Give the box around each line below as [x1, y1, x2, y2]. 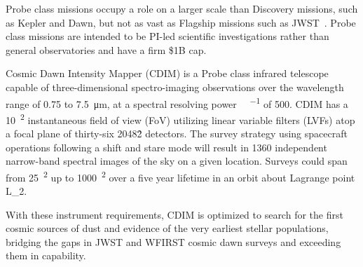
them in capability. [6, 248, 86, 263]
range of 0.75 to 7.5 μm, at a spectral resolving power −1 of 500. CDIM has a [6, 94, 348, 111]
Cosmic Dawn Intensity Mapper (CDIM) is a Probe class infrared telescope [6, 66, 329, 81]
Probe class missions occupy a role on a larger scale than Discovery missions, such [6, 1, 358, 15]
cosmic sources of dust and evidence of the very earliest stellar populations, [6, 221, 329, 235]
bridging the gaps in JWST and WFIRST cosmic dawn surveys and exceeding [6, 234, 341, 249]
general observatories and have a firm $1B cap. [6, 42, 207, 57]
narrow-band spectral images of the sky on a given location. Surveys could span [6, 153, 348, 168]
